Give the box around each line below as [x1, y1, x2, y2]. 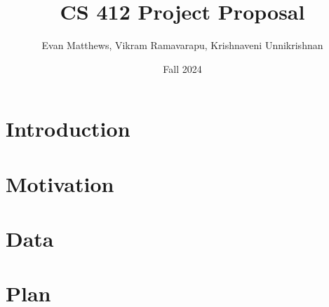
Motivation [6, 169, 114, 198]
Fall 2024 [163, 61, 202, 76]
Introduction [6, 114, 130, 143]
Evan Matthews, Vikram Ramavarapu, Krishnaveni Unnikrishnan [41, 38, 323, 53]
